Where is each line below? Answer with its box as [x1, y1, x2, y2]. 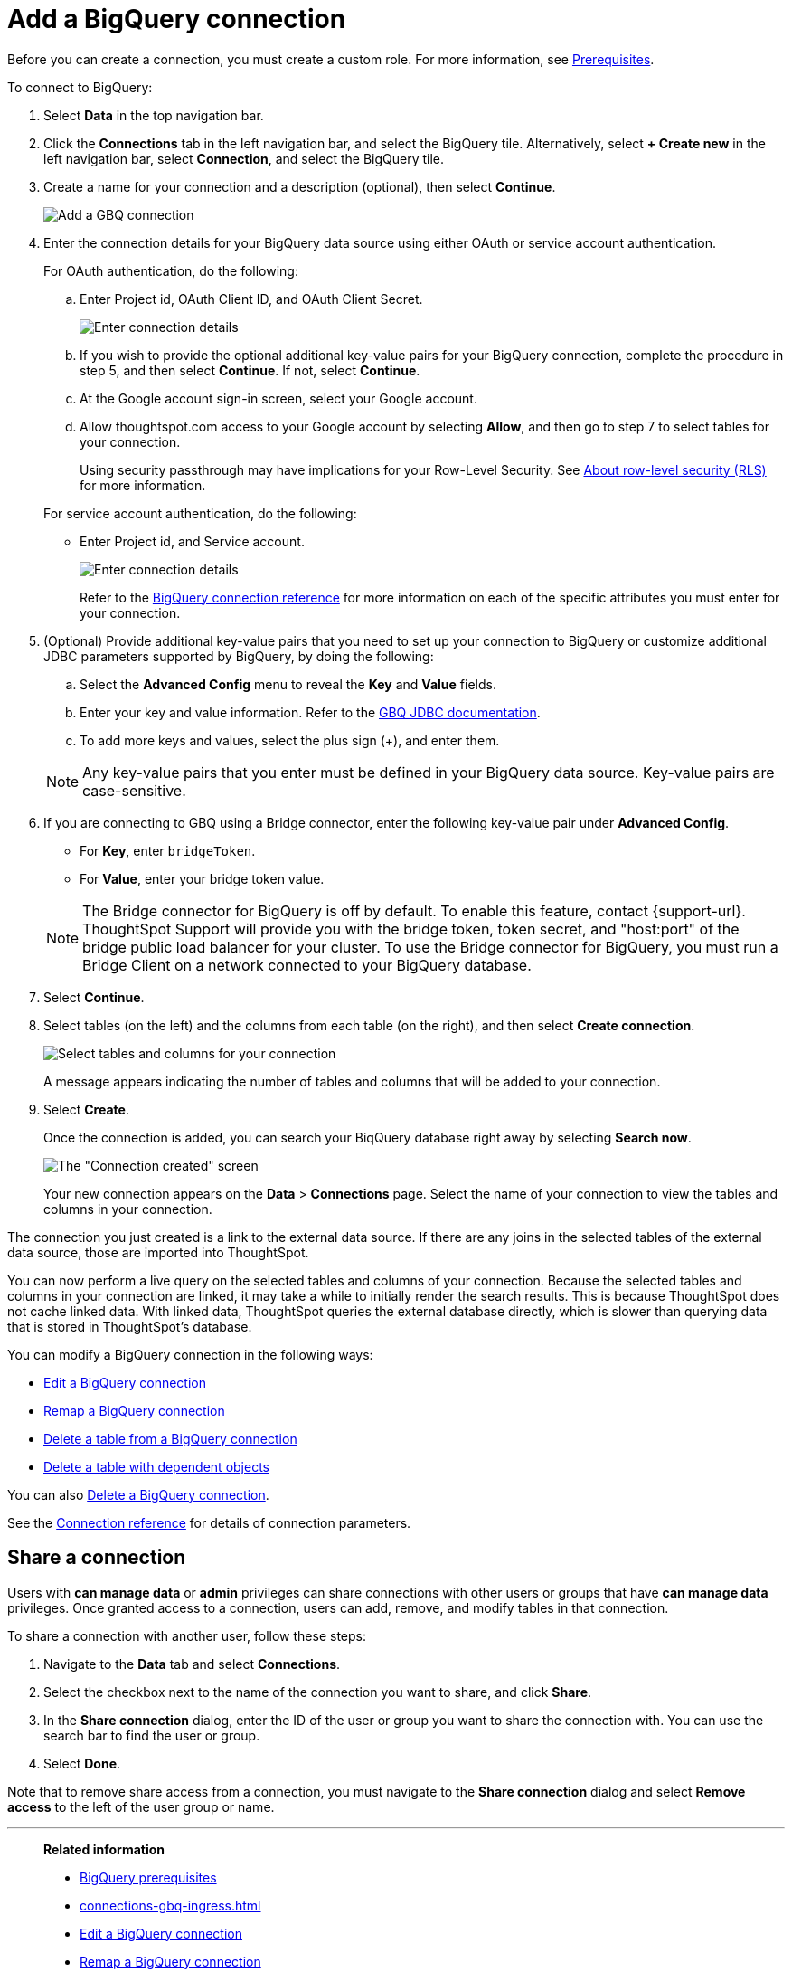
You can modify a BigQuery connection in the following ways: [7, 1346, 373, 1362]
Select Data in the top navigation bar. [43, 107, 264, 123]
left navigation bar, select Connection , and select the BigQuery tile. [43, 150, 445, 166]
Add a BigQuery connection [7, 4, 346, 34]
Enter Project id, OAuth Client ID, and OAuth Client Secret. [80, 290, 423, 307]
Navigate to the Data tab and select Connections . [43, 1655, 341, 1672]
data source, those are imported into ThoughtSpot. [7, 1244, 309, 1260]
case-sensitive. [82, 781, 186, 800]
